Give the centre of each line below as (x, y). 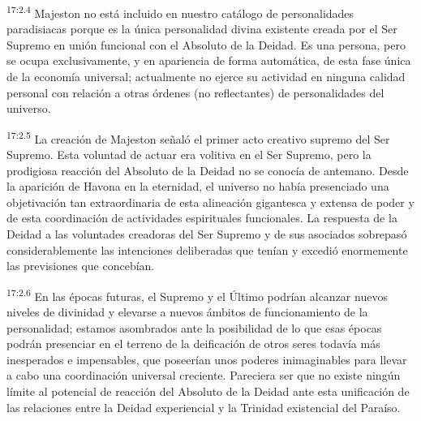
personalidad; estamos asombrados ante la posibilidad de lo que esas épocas (194, 327)
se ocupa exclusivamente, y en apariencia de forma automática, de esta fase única (209, 60)
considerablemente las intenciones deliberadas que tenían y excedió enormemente (207, 249)
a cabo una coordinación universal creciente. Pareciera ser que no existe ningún (204, 375)
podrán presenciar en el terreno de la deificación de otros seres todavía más (193, 344)
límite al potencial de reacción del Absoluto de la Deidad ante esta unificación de (208, 391)
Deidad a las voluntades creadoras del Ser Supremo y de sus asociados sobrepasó (207, 234)
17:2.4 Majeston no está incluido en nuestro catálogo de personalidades (180, 12)
